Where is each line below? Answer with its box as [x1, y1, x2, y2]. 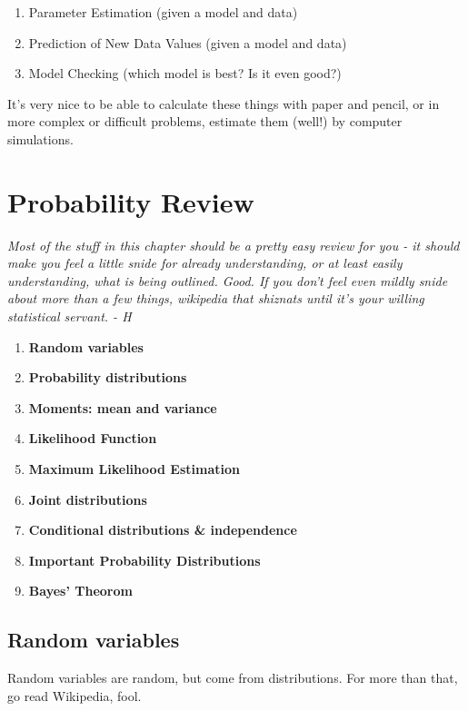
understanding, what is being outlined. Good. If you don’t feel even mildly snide [7, 271, 448, 290]
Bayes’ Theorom [28, 581, 133, 600]
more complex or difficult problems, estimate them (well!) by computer [7, 112, 403, 131]
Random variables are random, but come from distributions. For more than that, [7, 668, 458, 687]
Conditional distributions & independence [28, 520, 297, 539]
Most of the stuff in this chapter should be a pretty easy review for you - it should [7, 235, 460, 254]
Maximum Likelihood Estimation [28, 459, 240, 479]
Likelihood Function [28, 429, 157, 448]
